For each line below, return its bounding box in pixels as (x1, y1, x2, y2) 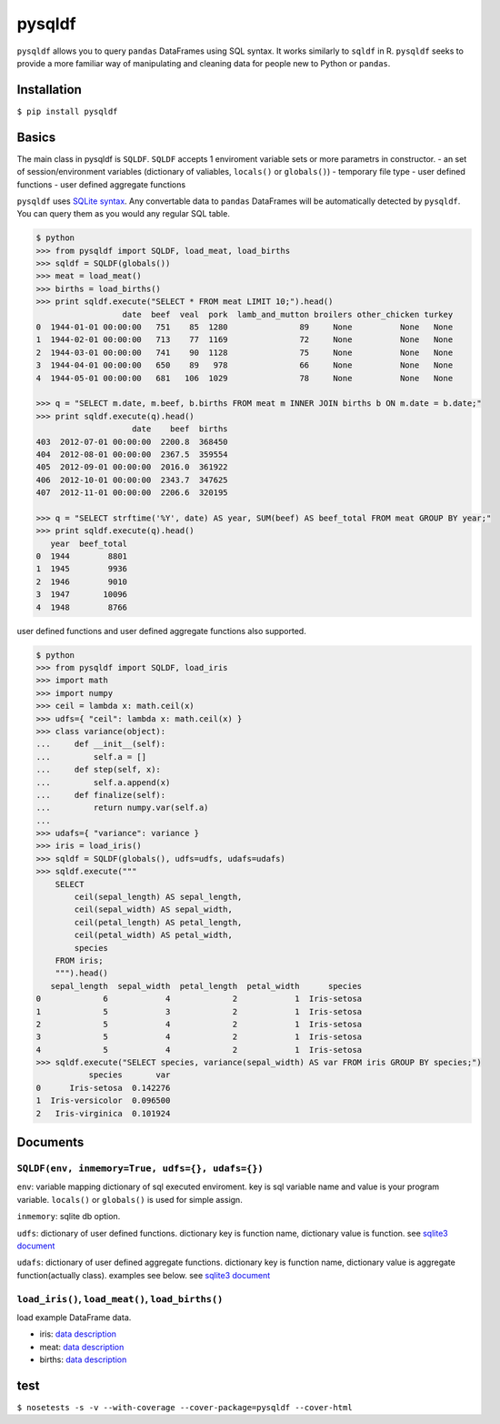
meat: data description (39, 1341, 125, 1352)
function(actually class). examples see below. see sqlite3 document (16, 1269, 271, 1280)
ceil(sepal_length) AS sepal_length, (74, 892, 243, 903)
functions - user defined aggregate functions (16, 178, 186, 190)
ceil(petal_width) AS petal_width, (74, 930, 234, 941)
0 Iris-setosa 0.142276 (35, 1083, 171, 1093)
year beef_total (50, 538, 127, 549)
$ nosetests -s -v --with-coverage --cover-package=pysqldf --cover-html (16, 1402, 354, 1412)
